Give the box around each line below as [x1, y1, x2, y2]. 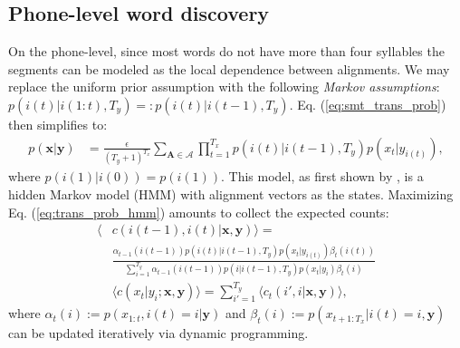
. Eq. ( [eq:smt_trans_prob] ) [289, 94, 446, 113]
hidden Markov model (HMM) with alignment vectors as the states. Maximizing [8, 185, 454, 204]
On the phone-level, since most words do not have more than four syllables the [8, 42, 445, 61]
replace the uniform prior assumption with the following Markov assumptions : [8, 77, 440, 96]
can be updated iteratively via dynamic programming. [8, 324, 309, 343]
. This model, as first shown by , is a [221, 167, 424, 186]
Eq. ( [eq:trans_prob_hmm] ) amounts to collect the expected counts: [8, 202, 389, 221]
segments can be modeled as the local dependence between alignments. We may [8, 59, 450, 78]
